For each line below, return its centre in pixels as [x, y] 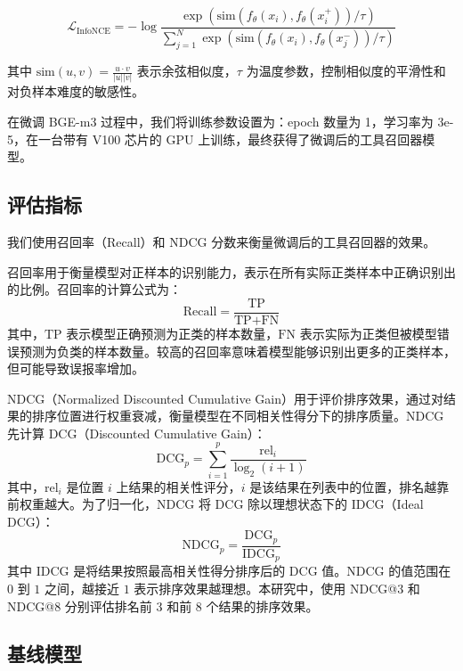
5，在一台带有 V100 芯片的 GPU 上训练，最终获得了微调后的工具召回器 [215, 139]
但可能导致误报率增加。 [76, 368]
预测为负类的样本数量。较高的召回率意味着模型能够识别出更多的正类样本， [237, 351]
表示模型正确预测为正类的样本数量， [172, 333]
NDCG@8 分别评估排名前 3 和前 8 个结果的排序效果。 [163, 606]
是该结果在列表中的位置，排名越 [343, 486]
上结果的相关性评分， [179, 486]
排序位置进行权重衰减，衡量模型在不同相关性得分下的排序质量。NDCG [238, 416]
